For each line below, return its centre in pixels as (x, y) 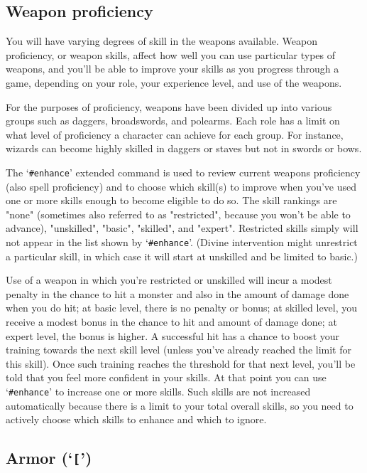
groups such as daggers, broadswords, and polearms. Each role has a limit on (173, 121)
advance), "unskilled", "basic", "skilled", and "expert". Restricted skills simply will (182, 228)
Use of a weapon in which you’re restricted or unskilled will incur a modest (169, 280)
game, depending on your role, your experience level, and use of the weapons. (174, 82)
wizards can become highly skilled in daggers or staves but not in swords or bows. (184, 148)
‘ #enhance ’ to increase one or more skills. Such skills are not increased (158, 391)
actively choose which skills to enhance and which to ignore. (136, 419)
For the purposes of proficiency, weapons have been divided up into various (169, 106)
